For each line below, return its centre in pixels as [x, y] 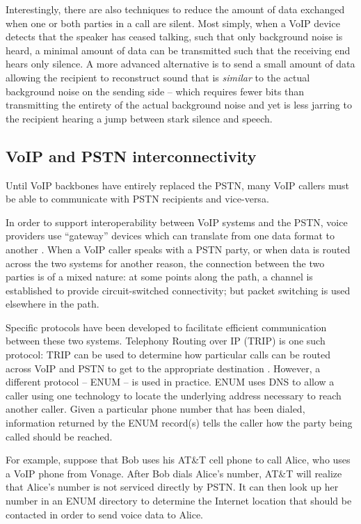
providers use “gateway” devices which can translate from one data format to [170, 236]
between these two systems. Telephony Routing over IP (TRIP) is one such [166, 341]
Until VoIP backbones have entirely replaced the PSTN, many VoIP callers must [178, 185]
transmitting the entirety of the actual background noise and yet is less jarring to [179, 105]
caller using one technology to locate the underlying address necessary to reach [174, 395]
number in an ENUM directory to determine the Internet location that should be [179, 501]
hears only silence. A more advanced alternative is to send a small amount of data [180, 64]
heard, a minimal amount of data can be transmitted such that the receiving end [178, 50]
